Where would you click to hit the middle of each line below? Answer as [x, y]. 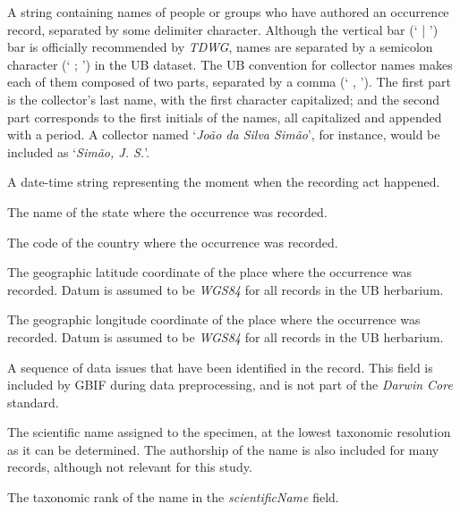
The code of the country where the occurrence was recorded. [173, 242]
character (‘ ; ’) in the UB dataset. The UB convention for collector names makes [230, 64]
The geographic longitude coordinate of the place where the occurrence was [214, 319]
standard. [33, 402]
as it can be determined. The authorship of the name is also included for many [223, 449]
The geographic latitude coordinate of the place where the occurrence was [210, 272]
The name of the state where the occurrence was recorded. [167, 211]
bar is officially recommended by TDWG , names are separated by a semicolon [220, 47]
